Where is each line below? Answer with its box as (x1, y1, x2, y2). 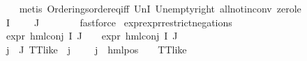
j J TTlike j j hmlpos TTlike (6, 42, 187, 56)
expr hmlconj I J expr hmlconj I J (6, 28, 178, 43)
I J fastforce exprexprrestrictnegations (6, 15, 232, 29)
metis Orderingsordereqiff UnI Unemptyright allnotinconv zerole (19, 1, 301, 15)
